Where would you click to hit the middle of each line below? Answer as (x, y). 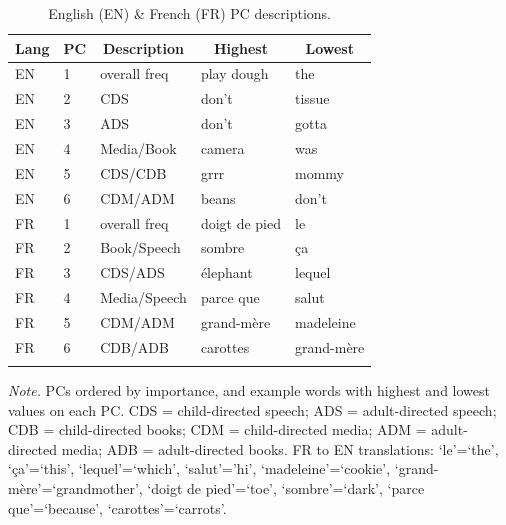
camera (222, 147)
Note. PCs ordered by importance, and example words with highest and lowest (249, 390)
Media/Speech (143, 297)
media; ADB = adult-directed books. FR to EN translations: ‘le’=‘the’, (280, 448)
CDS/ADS (132, 272)
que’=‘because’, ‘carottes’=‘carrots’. (117, 507)
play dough (234, 73)
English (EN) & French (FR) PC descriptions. (189, 13)
